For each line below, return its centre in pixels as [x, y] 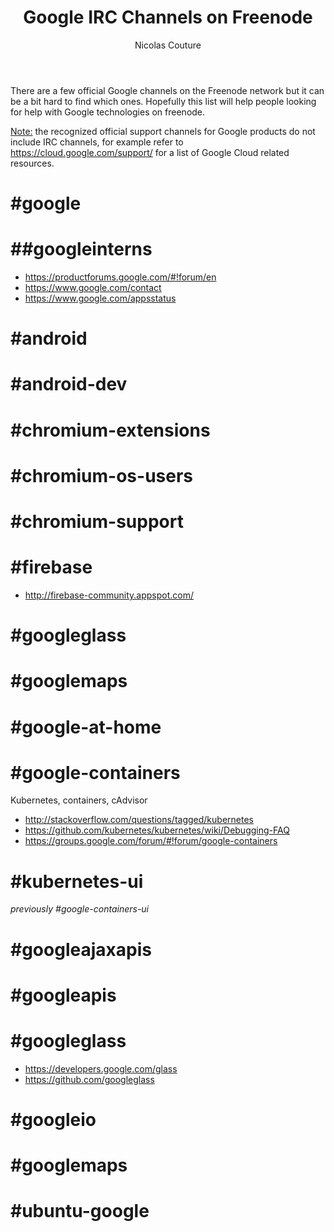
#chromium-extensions [110, 430]
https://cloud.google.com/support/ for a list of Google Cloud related [150, 152]
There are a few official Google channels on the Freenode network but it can [167, 90]
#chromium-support [97, 522]
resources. [32, 163]
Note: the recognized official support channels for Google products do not [163, 131]
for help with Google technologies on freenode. [108, 112]
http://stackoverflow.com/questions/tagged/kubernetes [139, 820]
